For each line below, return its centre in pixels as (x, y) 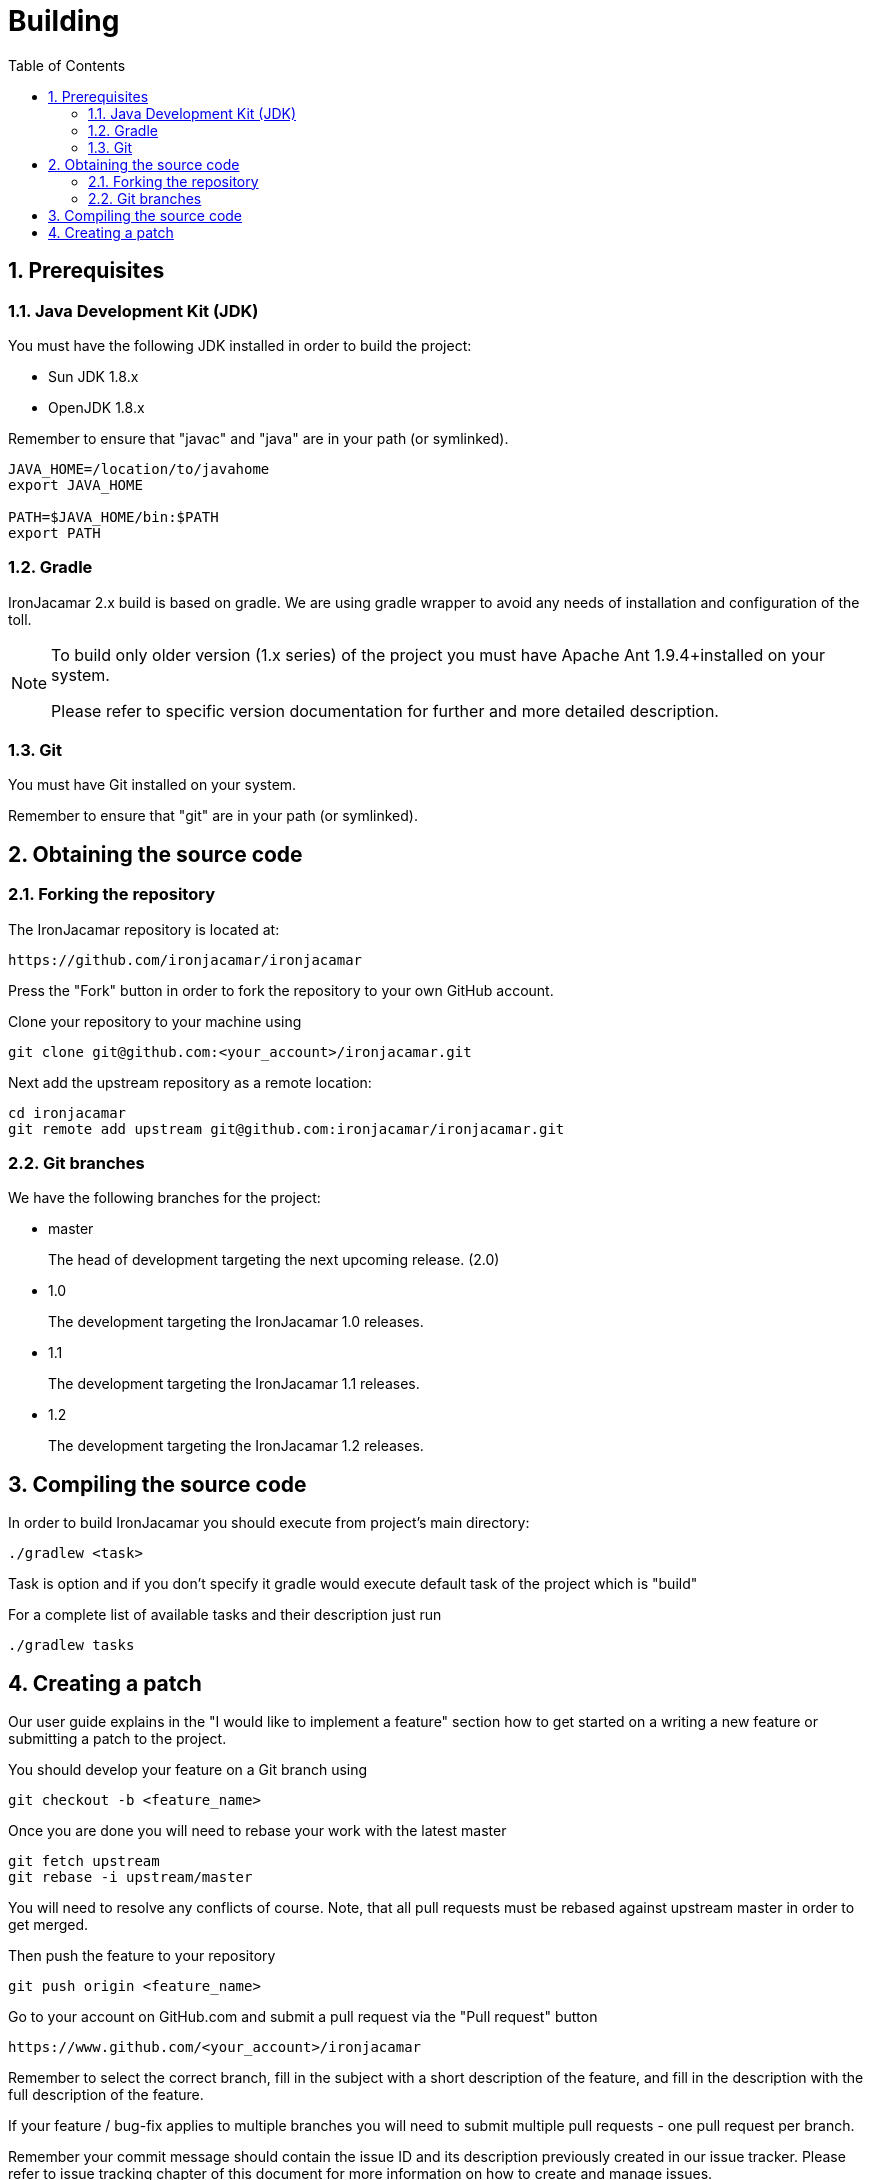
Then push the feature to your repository (142, 1956)
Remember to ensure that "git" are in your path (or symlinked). (213, 816)
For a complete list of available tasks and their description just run (225, 1615)
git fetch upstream (84, 1861)
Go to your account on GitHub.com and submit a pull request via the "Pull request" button (303, 2017)
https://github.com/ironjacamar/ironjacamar (185, 959)
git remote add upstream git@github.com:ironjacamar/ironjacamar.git (286, 1128)
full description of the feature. (106, 2095)
